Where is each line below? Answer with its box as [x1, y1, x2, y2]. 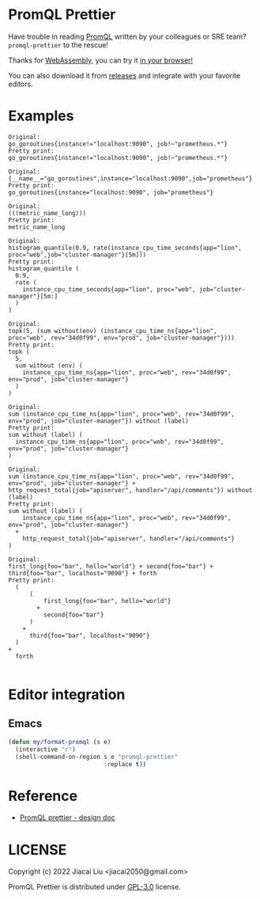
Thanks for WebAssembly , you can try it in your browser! [8, 55, 194, 65]
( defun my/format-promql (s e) [8, 738, 111, 745]
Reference [8, 787, 77, 805]
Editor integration [8, 686, 126, 704]
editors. [8, 79, 33, 89]
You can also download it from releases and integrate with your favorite [8, 70, 241, 80]
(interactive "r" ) [15, 745, 77, 753]
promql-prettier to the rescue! [8, 40, 109, 49]
